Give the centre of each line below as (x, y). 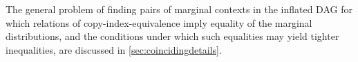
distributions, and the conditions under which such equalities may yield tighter (172, 36)
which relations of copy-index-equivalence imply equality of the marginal (159, 22)
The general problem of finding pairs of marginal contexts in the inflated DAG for (179, 9)
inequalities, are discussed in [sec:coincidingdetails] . (114, 49)
